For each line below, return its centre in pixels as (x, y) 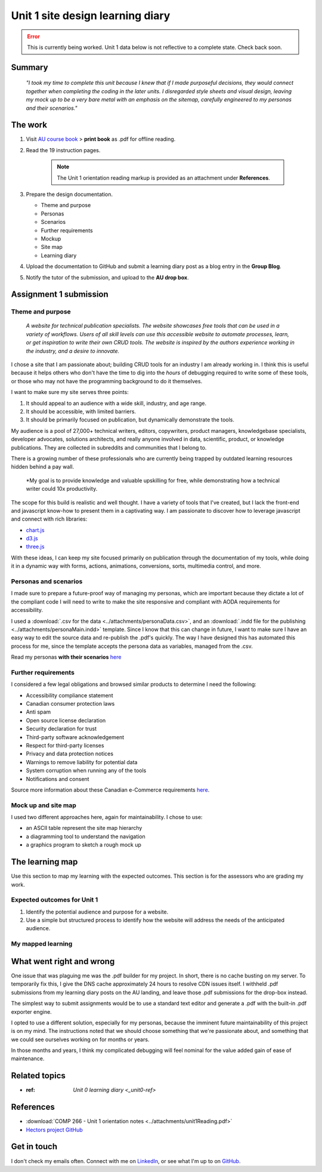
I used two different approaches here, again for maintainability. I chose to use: (107, 817)
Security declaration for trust (61, 729)
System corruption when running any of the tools (86, 771)
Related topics (38, 1076)
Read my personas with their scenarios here (66, 657)
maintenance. (28, 1059)
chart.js (35, 530)
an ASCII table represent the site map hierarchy (84, 828)
